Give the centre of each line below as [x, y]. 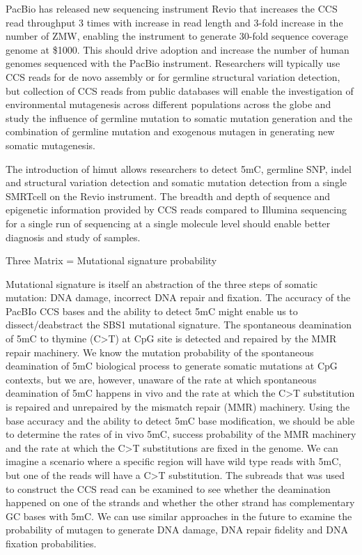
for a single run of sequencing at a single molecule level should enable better [168, 223]
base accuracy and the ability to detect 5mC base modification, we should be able [180, 420]
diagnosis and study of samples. [73, 237]
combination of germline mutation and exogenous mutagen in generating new [170, 131]
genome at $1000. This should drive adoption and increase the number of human [178, 49]
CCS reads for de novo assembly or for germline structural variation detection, [173, 76]
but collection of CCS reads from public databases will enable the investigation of [180, 90]
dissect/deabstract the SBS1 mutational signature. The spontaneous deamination [179, 325]
